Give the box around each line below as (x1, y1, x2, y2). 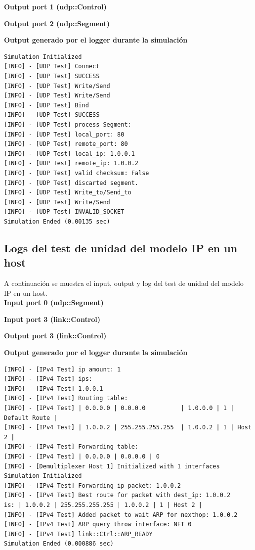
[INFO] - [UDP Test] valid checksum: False (4, 169, 149, 177)
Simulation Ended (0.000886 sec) (4, 540, 114, 548)
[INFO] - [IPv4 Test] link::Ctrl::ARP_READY (4, 530, 153, 538)
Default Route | (4, 414, 57, 421)
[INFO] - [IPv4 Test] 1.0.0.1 (4, 385, 103, 392)
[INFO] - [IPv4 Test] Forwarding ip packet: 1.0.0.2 (4, 482, 181, 489)
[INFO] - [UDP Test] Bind (4, 101, 89, 109)
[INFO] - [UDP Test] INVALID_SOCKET (4, 208, 125, 216)
